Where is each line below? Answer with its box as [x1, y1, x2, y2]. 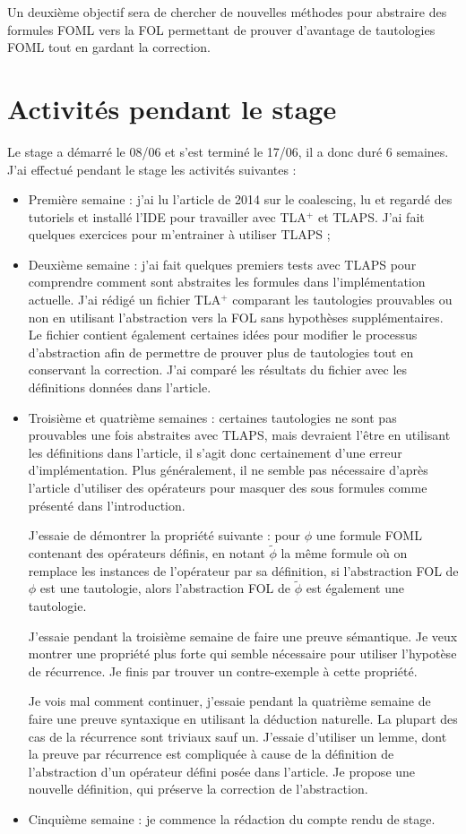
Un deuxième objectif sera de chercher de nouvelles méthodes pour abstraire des [7, 3, 447, 21]
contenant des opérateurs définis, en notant [28, 544, 265, 562]
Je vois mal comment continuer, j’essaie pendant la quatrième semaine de [28, 692, 431, 710]
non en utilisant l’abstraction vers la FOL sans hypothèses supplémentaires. [28, 307, 444, 326]
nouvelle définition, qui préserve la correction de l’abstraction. [28, 779, 368, 798]
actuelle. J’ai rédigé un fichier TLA [28, 290, 221, 309]
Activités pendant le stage [7, 90, 337, 126]
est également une [306, 579, 404, 598]
